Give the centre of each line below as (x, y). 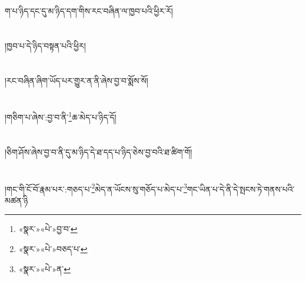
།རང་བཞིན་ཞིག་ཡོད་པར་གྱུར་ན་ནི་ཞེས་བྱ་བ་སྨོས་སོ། (76, 80)
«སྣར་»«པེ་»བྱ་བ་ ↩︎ (48, 229)
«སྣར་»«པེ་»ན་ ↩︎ (44, 268)
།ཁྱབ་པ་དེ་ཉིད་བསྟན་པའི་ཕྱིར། (45, 45)
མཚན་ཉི (16, 200)
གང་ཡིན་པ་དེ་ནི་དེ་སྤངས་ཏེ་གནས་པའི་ (241, 189)
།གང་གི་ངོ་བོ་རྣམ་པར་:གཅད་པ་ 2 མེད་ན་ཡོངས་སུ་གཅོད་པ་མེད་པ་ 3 (96, 188)
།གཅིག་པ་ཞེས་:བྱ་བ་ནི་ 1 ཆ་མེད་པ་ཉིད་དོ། (61, 116)
